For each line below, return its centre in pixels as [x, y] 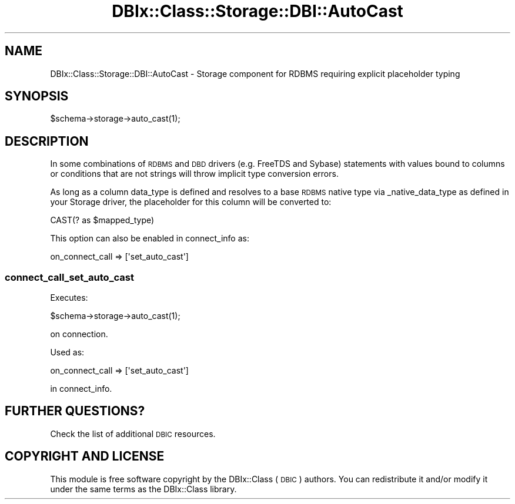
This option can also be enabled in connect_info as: [150, 238]
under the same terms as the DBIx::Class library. [143, 489]
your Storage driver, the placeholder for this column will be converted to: [191, 202]
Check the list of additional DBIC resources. [133, 434]
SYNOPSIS [37, 96]
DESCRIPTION [47, 141]
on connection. [79, 334]
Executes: [69, 298]
